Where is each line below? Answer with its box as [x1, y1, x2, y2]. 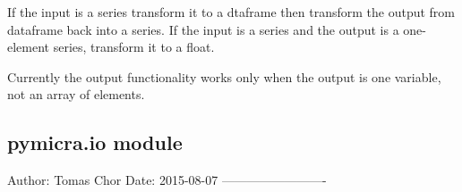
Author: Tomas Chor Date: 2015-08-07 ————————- [7, 171, 327, 189]
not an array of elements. [7, 85, 145, 104]
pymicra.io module [7, 129, 183, 156]
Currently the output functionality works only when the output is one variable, [7, 67, 441, 86]
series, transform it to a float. [53, 38, 215, 56]
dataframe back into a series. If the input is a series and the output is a [7, 20, 399, 38]
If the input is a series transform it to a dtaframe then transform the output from [7, 3, 456, 21]
